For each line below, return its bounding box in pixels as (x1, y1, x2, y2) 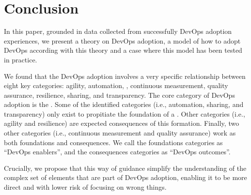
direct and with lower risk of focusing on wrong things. (4, 182, 167, 192)
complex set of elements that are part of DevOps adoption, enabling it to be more (4, 172, 247, 182)
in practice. (4, 54, 37, 64)
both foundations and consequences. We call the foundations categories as (4, 137, 223, 147)
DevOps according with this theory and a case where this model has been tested (4, 45, 242, 55)
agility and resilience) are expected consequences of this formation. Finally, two (4, 118, 239, 128)
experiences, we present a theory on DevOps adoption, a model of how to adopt (4, 35, 241, 45)
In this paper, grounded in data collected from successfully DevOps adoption (4, 26, 232, 36)
